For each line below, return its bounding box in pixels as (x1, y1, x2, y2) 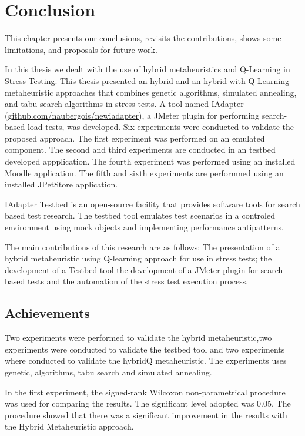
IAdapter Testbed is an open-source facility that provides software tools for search (5, 197, 300, 210)
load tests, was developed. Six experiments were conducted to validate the (27, 120, 294, 133)
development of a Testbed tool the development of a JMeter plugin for (5, 263, 258, 276)
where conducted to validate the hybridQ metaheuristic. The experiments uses (5, 354, 287, 367)
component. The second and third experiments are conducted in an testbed (5, 143, 276, 156)
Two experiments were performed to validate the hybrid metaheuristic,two (5, 331, 272, 344)
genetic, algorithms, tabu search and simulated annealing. (5, 365, 212, 378)
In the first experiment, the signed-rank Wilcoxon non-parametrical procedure (5, 385, 286, 398)
